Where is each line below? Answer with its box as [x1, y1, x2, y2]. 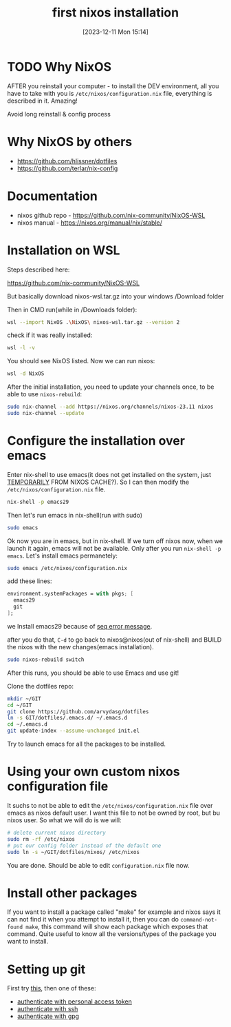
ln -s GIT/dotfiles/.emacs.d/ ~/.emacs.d [7, 715, 128, 722]
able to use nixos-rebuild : [7, 390, 82, 398]
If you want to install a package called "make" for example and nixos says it [7, 908, 221, 916]
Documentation [7, 188, 98, 204]
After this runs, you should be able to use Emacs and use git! [7, 669, 179, 677]
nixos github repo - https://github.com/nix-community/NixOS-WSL [16, 211, 206, 219]
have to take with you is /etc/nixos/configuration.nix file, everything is [7, 89, 212, 97]
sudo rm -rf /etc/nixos [7, 835, 76, 842]
